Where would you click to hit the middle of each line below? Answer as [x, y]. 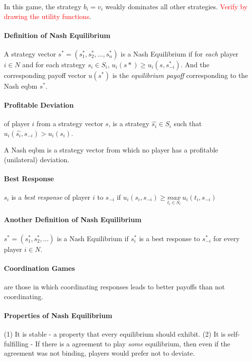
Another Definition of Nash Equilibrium [73, 219]
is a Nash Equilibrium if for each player [179, 53]
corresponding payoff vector [45, 75]
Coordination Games [39, 268]
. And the [195, 64]
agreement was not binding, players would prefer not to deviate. [99, 353]
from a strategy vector [70, 123]
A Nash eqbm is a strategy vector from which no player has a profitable [111, 149]
